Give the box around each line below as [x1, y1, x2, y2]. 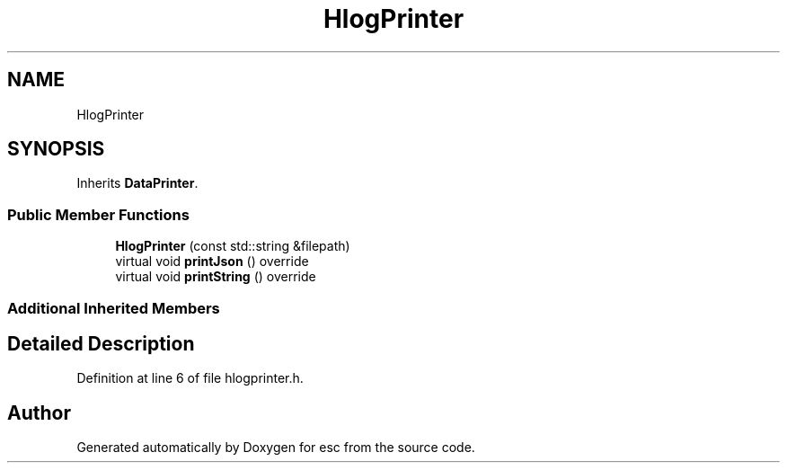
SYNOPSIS [7, 137, 105, 161]
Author [7, 401, 71, 424]
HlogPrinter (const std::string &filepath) [115, 238, 350, 254]
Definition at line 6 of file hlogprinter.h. [76, 370, 304, 386]
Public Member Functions [7, 205, 190, 224]
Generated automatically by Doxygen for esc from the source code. [76, 439, 475, 456]
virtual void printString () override [115, 269, 316, 285]
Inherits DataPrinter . [76, 175, 199, 191]
